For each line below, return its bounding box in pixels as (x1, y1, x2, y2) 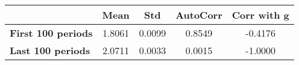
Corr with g (231, 8, 289, 22)
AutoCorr (175, 8, 222, 22)
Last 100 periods (10, 43, 90, 57)
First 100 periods (10, 26, 93, 40)
